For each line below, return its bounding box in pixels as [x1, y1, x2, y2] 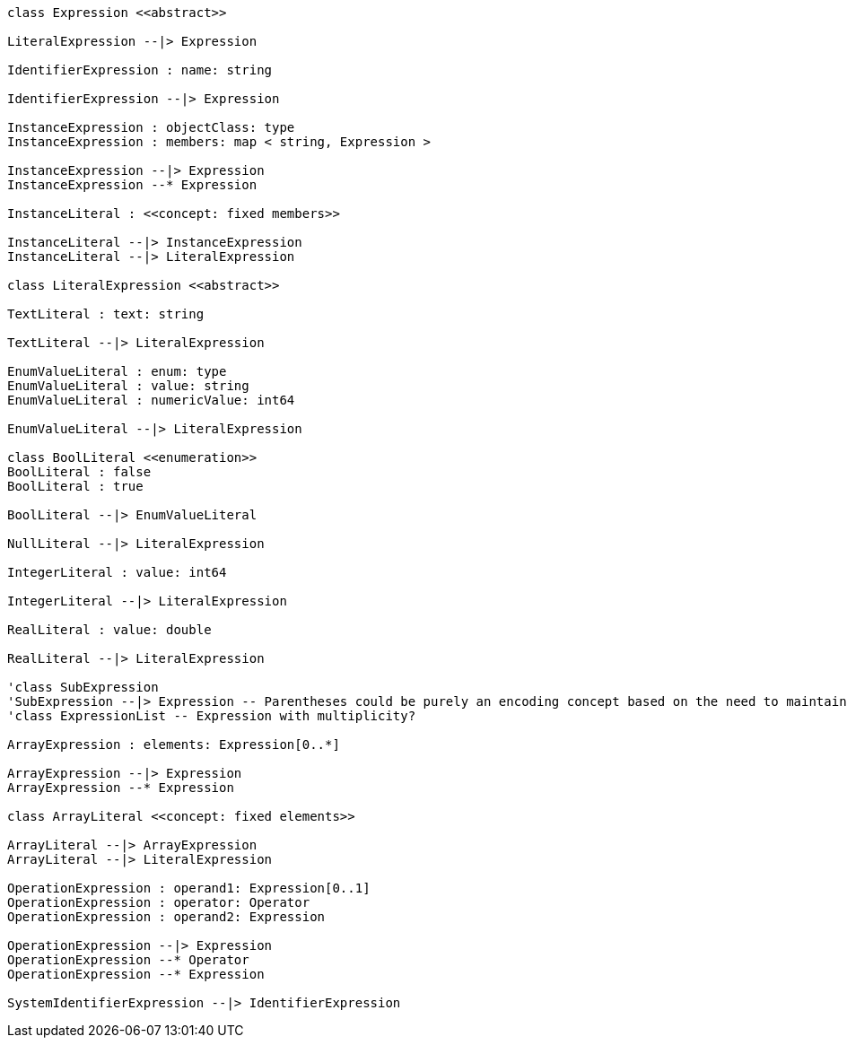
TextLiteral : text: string [7, 307, 205, 321]
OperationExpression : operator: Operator [7, 895, 310, 910]
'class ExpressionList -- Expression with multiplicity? [7, 709, 416, 723]
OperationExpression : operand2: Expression [7, 910, 326, 924]
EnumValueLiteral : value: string [7, 379, 249, 393]
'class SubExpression [7, 680, 159, 694]
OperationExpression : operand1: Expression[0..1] [7, 881, 371, 895]
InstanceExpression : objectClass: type [7, 120, 295, 135]
